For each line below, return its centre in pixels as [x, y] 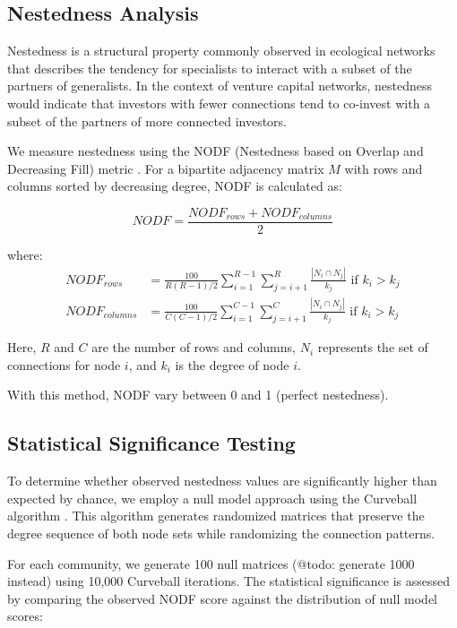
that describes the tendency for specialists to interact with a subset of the [210, 68]
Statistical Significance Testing [151, 443]
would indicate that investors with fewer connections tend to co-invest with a [219, 103]
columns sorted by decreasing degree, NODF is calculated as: [175, 186]
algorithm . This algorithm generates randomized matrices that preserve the [216, 516]
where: [25, 255]
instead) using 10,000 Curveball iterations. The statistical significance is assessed [229, 581]
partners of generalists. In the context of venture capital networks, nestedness [220, 86]
